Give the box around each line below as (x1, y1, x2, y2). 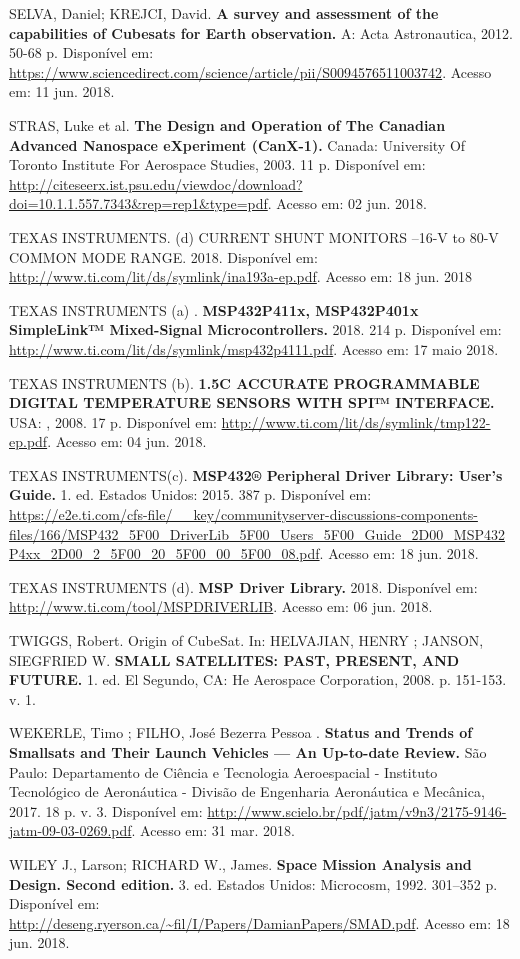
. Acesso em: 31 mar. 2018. (131, 820, 295, 841)
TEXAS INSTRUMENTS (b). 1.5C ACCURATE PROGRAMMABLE (9, 372, 480, 393)
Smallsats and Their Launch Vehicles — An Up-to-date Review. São (9, 742, 487, 762)
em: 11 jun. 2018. (9, 81, 115, 102)
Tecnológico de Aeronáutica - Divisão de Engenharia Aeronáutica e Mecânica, (9, 781, 485, 802)
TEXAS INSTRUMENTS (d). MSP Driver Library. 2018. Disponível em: (9, 576, 478, 597)
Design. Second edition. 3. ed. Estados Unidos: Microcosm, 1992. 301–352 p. (9, 873, 498, 894)
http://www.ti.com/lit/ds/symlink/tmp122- (221, 411, 491, 432)
